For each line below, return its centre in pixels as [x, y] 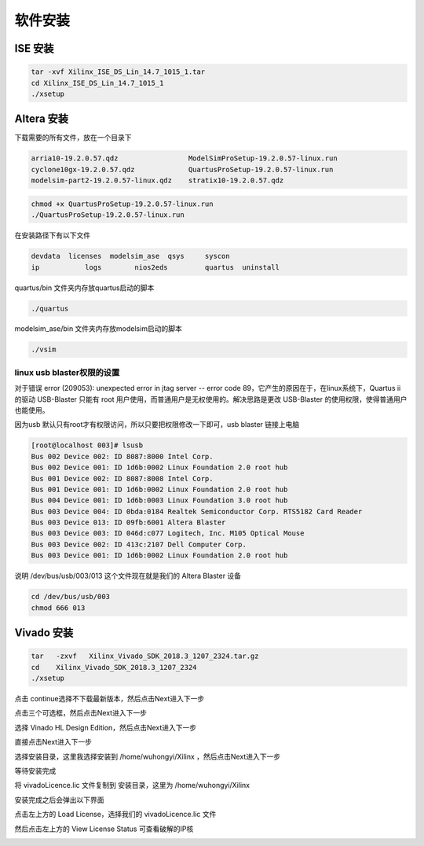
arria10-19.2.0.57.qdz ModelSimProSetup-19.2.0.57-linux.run [184, 158]
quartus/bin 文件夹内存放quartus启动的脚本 [84, 288]
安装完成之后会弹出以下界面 [59, 800]
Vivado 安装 [44, 633]
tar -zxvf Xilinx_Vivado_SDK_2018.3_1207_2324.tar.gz [145, 656]
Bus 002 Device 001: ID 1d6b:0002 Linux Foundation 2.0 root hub [159, 467]
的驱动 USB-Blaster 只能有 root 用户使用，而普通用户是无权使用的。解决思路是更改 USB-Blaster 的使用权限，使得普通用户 [211, 399]
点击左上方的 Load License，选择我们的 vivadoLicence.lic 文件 [115, 815]
